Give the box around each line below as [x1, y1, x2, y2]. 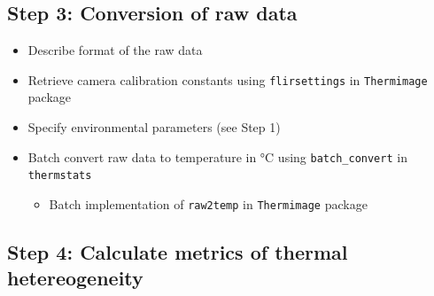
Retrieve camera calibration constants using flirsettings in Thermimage [27, 70, 428, 89]
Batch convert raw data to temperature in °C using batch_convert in [27, 147, 407, 166]
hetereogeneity [7, 264, 143, 292]
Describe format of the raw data [27, 41, 203, 59]
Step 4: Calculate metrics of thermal [7, 238, 348, 265]
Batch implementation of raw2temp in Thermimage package [49, 194, 368, 213]
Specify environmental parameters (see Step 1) [27, 118, 281, 136]
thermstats [27, 169, 92, 183]
